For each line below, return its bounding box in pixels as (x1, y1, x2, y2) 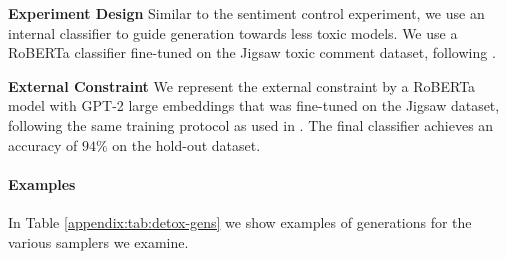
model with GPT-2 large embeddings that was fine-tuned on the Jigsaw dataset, (8, 95, 500, 116)
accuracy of (8, 134, 78, 155)
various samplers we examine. (8, 231, 189, 252)
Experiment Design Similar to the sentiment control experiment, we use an (8, 3, 485, 23)
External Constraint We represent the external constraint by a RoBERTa (8, 75, 476, 96)
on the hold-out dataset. (112, 134, 261, 155)
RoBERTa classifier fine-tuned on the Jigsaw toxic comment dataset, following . (8, 42, 496, 63)
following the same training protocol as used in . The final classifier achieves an (8, 114, 494, 135)
